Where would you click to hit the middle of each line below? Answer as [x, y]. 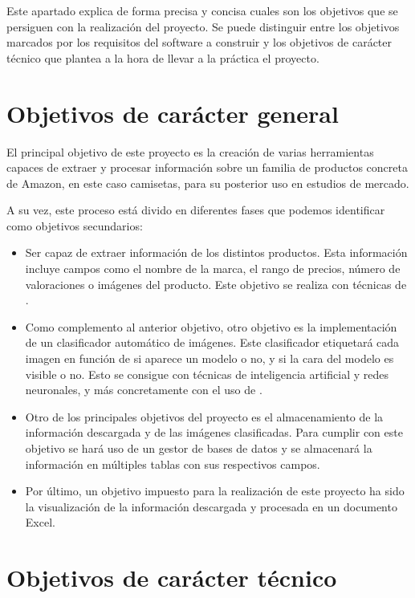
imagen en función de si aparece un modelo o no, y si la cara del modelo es [210, 358]
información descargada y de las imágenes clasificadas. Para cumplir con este [214, 432]
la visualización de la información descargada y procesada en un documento [211, 506]
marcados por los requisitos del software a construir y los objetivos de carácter [199, 42]
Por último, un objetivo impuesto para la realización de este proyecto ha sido [215, 491]
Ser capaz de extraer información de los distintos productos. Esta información [216, 252]
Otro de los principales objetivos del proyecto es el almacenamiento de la [204, 416]
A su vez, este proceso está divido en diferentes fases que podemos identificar [196, 210]
